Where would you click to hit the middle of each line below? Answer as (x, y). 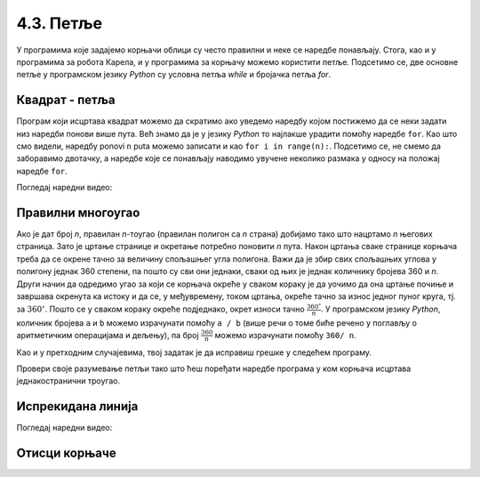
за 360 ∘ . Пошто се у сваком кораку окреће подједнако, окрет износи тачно (161, 309)
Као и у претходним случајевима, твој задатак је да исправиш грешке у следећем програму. (194, 352)
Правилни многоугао (78, 213)
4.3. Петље (59, 23)
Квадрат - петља (66, 100)
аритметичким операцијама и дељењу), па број (108, 335)
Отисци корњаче (66, 453)
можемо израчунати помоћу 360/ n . (285, 335)
